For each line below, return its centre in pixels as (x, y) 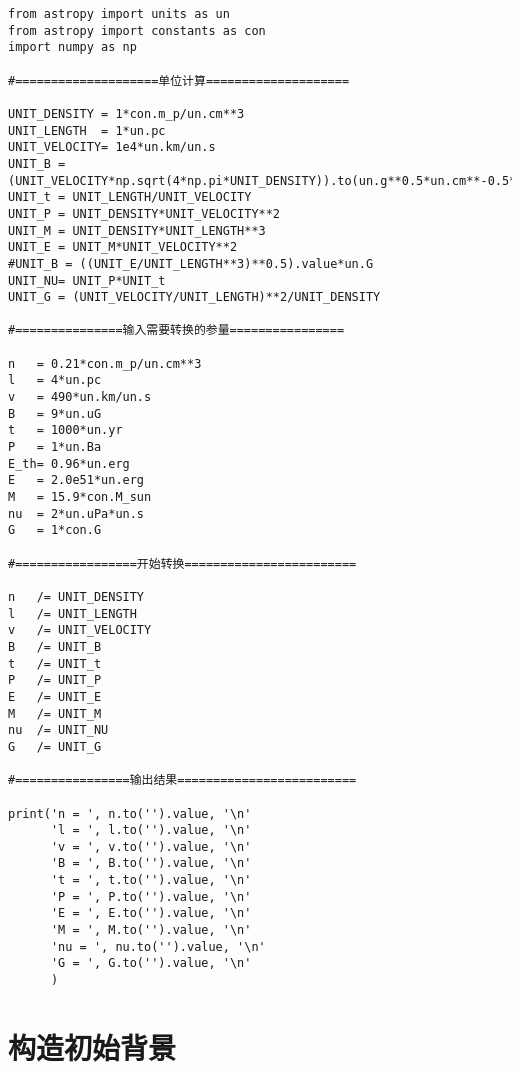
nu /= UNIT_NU (58, 730)
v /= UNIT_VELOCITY (80, 630)
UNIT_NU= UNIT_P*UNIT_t (87, 280)
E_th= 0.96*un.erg (69, 463)
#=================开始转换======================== (182, 563)
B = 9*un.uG (55, 413)
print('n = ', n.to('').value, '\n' (130, 813)
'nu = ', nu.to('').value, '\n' (158, 946)
